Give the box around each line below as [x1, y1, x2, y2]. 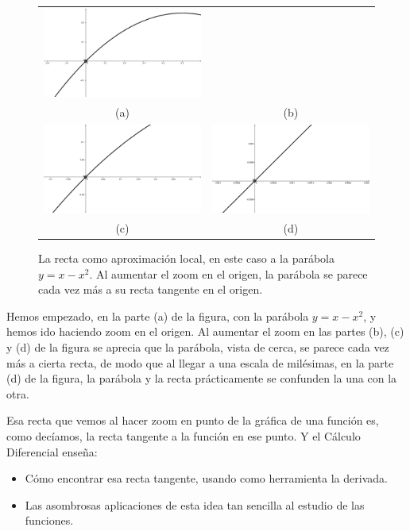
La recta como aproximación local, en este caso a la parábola [38, 250, 335, 267]
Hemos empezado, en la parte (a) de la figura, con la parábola [6, 307, 309, 324]
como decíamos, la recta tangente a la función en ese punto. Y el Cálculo [6, 428, 361, 444]
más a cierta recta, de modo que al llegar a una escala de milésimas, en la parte [6, 354, 394, 371]
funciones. [25, 512, 74, 529]
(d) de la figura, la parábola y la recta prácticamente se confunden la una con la [6, 370, 397, 387]
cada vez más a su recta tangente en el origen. [38, 281, 263, 298]
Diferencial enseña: [6, 443, 98, 460]
